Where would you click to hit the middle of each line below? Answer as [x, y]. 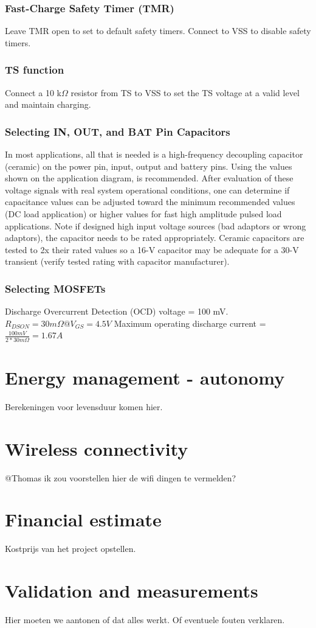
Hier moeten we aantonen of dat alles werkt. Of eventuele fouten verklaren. [145, 619]
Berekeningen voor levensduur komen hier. [84, 406]
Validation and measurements [132, 591]
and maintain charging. [48, 104]
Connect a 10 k [33, 92]
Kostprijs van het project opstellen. [70, 549]
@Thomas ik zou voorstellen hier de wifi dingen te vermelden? [121, 477]
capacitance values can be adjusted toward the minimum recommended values [150, 202]
